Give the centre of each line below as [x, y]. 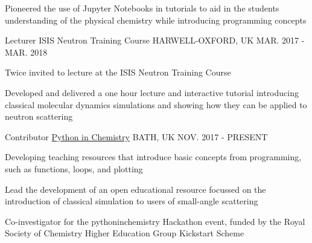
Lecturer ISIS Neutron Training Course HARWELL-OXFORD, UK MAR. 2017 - [155, 40]
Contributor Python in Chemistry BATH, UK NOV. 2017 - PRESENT [136, 136]
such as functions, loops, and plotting [74, 168]
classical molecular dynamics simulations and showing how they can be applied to [156, 104]
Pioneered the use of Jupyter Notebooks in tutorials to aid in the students [142, 8]
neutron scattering [39, 116]
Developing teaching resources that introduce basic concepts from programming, [153, 157]
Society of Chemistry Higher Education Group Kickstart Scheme [125, 233]
